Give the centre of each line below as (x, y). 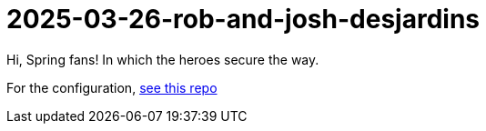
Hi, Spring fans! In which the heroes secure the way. (163, 59)
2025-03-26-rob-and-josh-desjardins (243, 19)
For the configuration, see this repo (112, 87)
